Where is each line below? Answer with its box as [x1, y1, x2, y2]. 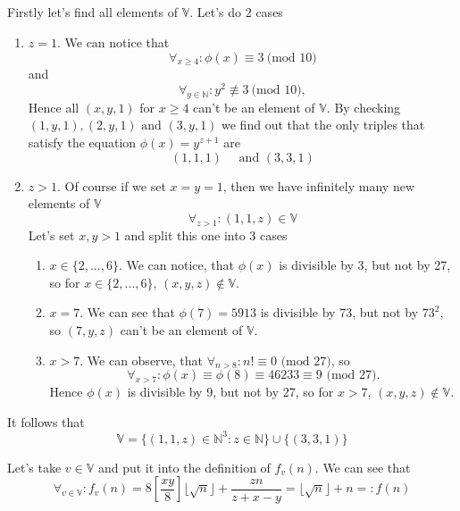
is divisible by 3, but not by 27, [279, 255, 451, 274]
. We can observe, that [79, 350, 204, 369]
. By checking [326, 97, 401, 116]
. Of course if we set [56, 176, 166, 195]
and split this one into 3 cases [124, 225, 288, 244]
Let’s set [28, 225, 75, 244]
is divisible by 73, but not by [260, 303, 419, 322]
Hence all [28, 97, 79, 116]
